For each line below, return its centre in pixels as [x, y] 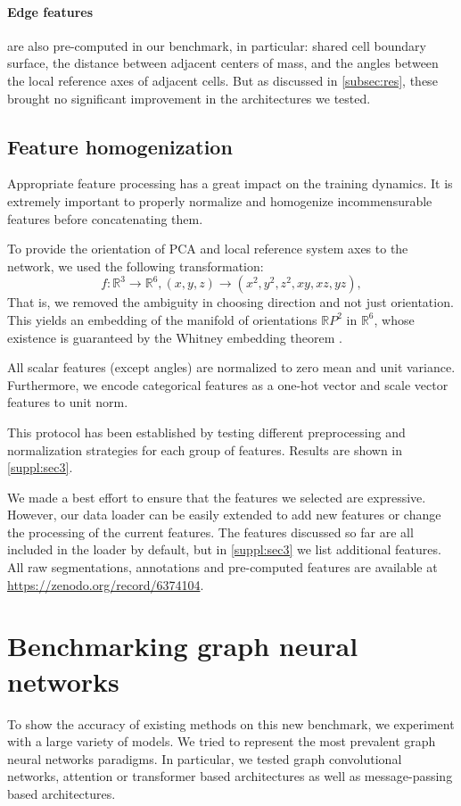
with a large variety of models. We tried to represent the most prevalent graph [222, 741]
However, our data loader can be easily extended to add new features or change [224, 515]
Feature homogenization [120, 146]
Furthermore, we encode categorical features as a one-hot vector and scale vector [228, 384]
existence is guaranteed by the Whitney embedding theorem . [175, 337]
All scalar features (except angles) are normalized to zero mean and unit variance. [231, 367]
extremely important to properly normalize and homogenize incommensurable [220, 200]
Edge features [50, 11]
